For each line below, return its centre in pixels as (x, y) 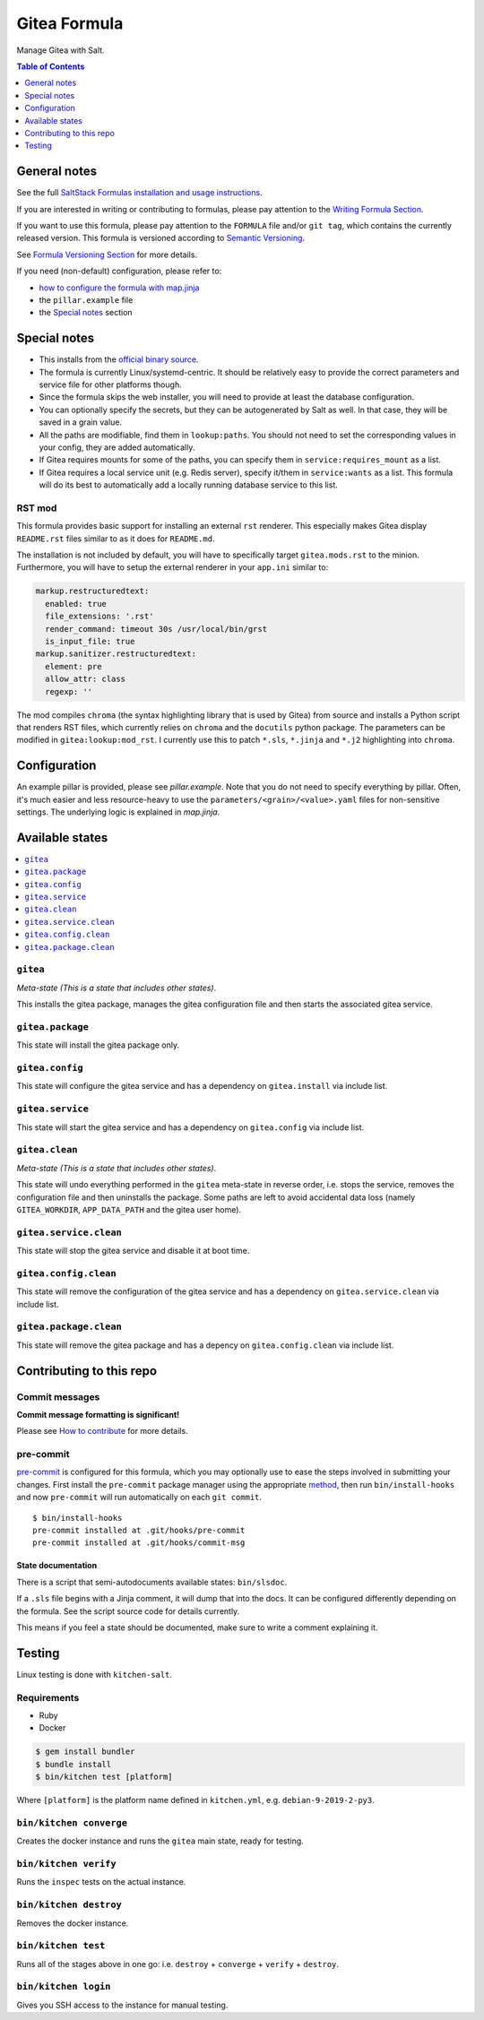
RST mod (37, 508)
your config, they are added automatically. (117, 447)
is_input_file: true (90, 641)
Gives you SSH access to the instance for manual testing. (122, 2005)
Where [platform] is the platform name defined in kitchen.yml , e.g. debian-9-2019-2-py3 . (196, 1800)
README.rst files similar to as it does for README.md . (116, 539)
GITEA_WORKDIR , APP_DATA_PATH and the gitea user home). (129, 1209)
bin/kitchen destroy (69, 1905)
